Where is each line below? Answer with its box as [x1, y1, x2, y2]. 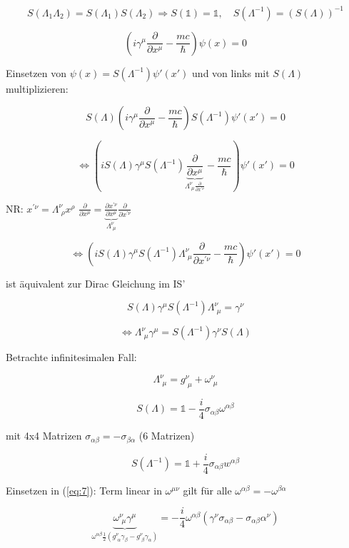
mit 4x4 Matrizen [6, 428, 82, 443]
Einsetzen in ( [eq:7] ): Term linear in [6, 482, 162, 497]
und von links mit [192, 65, 270, 80]
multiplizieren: [6, 81, 69, 96]
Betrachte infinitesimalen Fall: [6, 350, 137, 365]
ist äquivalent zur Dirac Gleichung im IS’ [6, 275, 186, 290]
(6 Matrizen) [138, 428, 195, 443]
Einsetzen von [6, 65, 67, 80]
